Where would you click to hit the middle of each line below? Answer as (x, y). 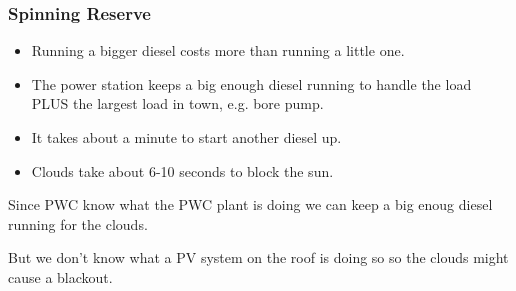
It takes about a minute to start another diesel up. (186, 137)
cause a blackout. (60, 276)
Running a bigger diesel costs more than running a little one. (218, 50)
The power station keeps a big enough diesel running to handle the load (251, 83)
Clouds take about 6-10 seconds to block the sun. (182, 170)
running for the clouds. (78, 223)
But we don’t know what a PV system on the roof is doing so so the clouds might (258, 257)
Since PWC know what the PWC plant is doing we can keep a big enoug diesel (250, 204)
